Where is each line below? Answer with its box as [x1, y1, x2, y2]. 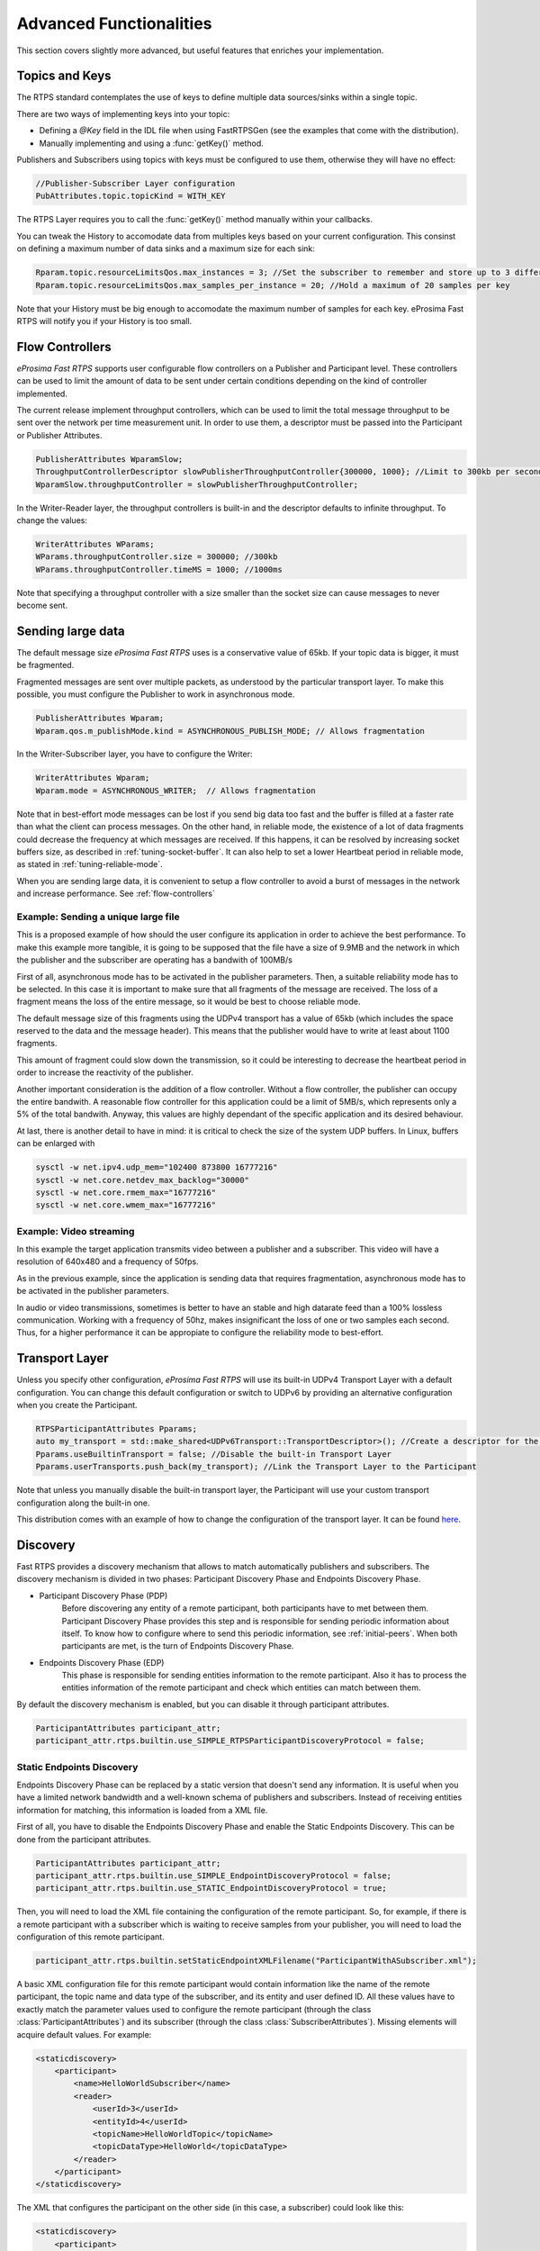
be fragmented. [16, 660, 75, 671]
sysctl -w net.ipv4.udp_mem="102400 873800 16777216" [35, 1162, 278, 1172]
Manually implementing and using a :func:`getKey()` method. [39, 138, 265, 149]
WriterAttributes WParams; [35, 538, 155, 549]
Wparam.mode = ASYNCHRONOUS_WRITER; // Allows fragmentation [35, 785, 316, 796]
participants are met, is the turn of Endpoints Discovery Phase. [61, 1641, 294, 1651]
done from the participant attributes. [16, 1833, 152, 1845]
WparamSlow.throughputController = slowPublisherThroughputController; [35, 479, 359, 490]
